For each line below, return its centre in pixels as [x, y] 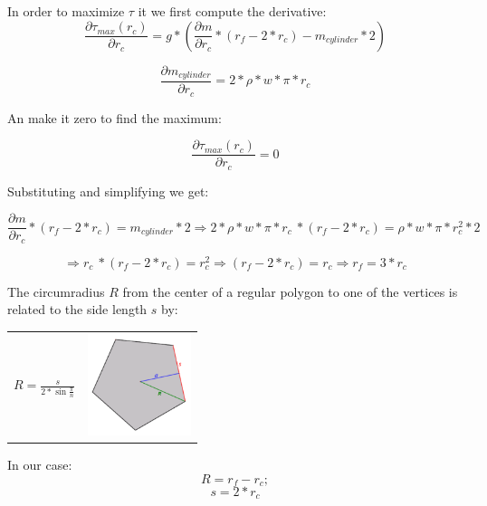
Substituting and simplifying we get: [108, 191]
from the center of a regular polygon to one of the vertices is [290, 291]
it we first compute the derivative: [232, 11]
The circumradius [56, 291]
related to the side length [77, 309]
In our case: [40, 464]
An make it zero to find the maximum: [115, 117]
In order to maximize [66, 11]
